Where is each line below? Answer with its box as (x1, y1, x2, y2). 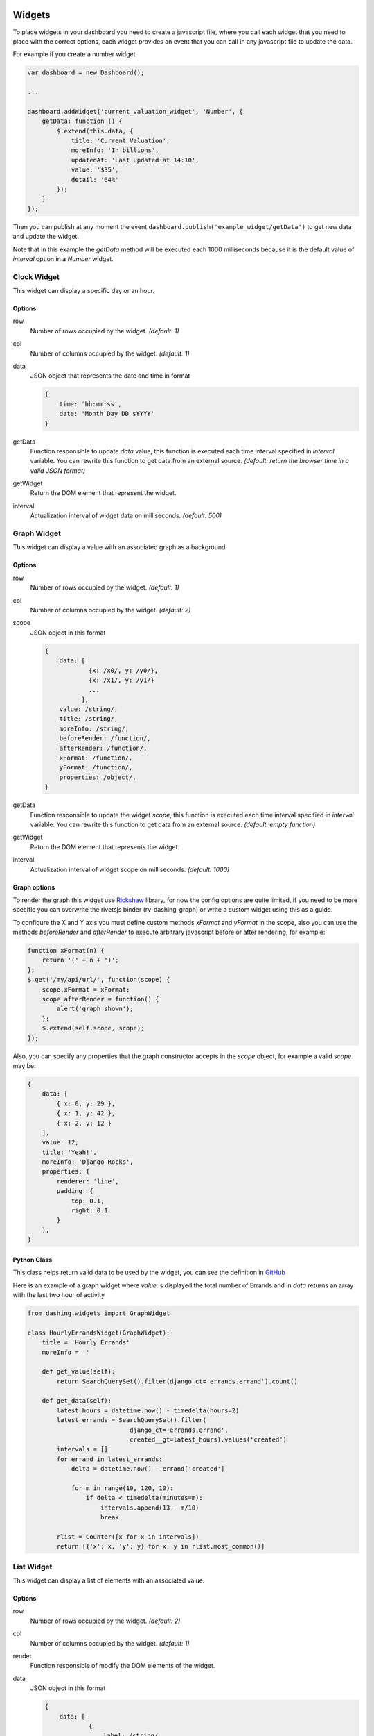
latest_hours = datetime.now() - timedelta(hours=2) (56, 1406, 240, 1414)
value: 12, (42, 1139, 79, 1146)
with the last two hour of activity (12, 1290, 105, 1299)
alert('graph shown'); (56, 1005, 134, 1013)
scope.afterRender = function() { (42, 995, 159, 1003)
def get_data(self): (42, 1396, 112, 1405)
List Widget (12, 1562, 53, 1571)
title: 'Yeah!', (42, 1148, 97, 1156)
